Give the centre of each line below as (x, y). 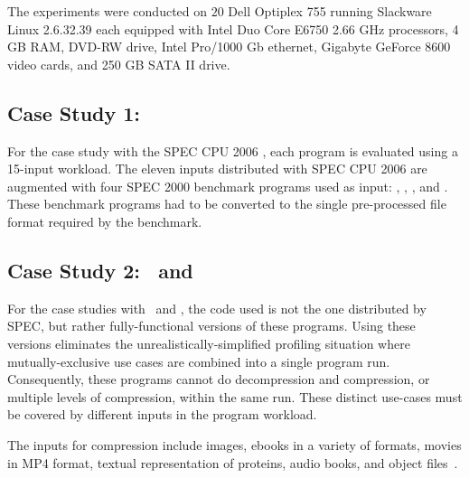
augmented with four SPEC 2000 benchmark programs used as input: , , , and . (228, 186)
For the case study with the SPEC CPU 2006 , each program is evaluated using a (233, 150)
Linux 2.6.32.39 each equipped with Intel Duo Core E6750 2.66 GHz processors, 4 (233, 28)
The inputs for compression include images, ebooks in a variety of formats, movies (234, 444)
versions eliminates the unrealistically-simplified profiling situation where (209, 343)
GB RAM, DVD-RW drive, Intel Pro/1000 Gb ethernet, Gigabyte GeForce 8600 (229, 47)
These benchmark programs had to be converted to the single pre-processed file (227, 204)
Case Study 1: (74, 112)
